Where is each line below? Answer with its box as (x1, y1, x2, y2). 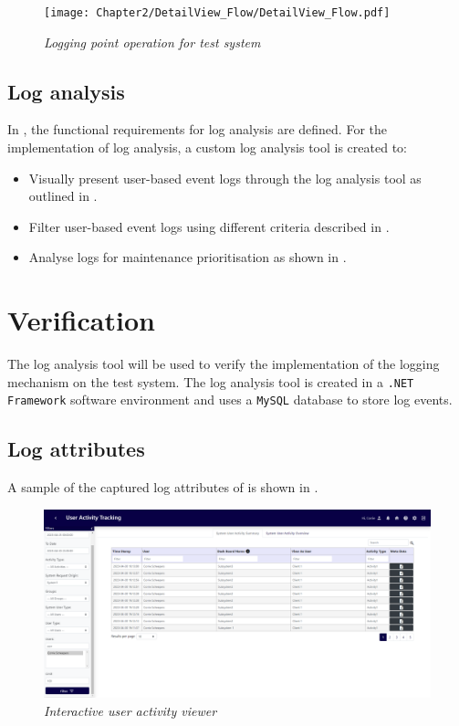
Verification (7, 301, 155, 339)
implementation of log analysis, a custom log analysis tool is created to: (7, 138, 407, 157)
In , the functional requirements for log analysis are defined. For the (7, 120, 387, 139)
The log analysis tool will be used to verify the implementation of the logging (7, 354, 440, 374)
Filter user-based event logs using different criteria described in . (28, 216, 390, 236)
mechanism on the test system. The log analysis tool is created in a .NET (7, 372, 414, 391)
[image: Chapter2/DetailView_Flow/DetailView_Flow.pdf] (44, 6, 391, 19)
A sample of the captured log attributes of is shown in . (7, 478, 318, 497)
